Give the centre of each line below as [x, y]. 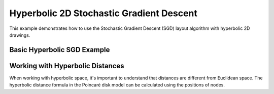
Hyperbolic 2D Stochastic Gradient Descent [104, 13]
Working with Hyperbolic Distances [67, 66]
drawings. [20, 35]
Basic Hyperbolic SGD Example [60, 50]
